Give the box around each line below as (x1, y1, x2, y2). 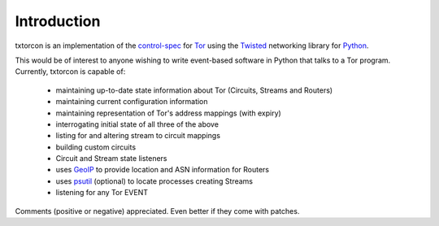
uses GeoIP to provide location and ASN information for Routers (55, 165, 270, 175)
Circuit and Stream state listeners (55, 154, 167, 163)
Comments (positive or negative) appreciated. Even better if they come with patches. (15, 206, 300, 215)
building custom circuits (55, 142, 137, 152)
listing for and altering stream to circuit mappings (55, 131, 221, 141)
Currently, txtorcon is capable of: (15, 67, 126, 76)
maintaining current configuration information (55, 97, 208, 106)
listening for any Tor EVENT (55, 188, 148, 198)
